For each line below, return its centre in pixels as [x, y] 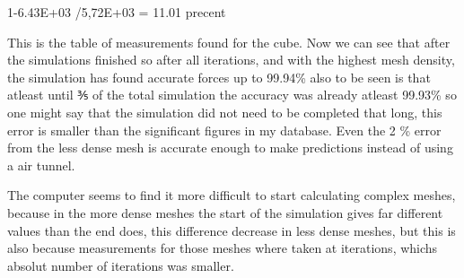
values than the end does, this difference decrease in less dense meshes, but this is [232, 230]
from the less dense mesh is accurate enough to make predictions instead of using [230, 148]
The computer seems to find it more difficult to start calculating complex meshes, [232, 195]
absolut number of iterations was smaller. [121, 265]
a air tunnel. [41, 165]
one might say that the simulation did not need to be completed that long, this [225, 112]
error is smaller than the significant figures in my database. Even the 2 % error [224, 130]
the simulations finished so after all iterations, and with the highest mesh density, [231, 60]
